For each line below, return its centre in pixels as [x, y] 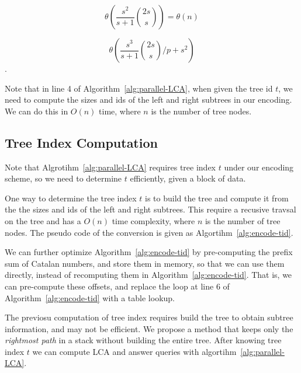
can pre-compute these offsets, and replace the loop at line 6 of [117, 286]
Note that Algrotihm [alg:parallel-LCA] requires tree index [110, 167]
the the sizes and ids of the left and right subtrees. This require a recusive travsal [150, 209]
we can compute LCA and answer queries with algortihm [134, 351]
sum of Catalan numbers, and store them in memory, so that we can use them [145, 263]
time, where [120, 111]
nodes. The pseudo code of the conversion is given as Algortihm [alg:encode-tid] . [149, 232]
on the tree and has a [43, 220]
